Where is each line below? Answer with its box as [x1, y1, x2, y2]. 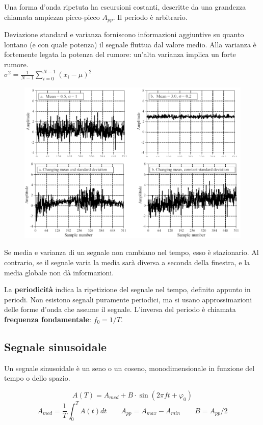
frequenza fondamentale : [4, 314, 91, 325]
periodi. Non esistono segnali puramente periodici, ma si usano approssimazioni [4, 294, 252, 304]
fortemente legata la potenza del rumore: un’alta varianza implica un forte [4, 49, 236, 60]
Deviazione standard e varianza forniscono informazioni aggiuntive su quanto [4, 29, 244, 40]
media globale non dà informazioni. [4, 267, 114, 277]
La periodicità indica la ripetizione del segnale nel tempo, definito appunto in [4, 284, 251, 295]
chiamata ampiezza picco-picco [4, 11, 100, 22]
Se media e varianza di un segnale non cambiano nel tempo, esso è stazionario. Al [4, 247, 259, 258]
